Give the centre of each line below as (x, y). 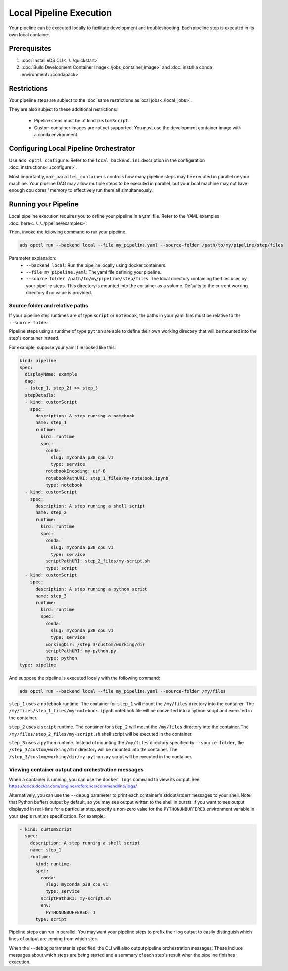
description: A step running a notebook (85, 416)
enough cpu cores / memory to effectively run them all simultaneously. (81, 190)
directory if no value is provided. (59, 293)
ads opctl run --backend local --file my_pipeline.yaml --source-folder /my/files (123, 691)
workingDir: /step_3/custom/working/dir (95, 644)
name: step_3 (51, 596)
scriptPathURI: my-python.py (81, 651)
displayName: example (51, 374)
